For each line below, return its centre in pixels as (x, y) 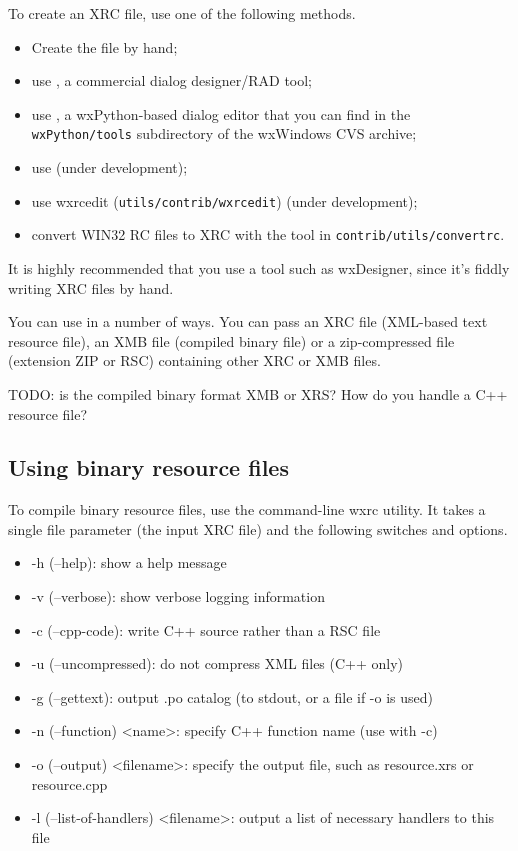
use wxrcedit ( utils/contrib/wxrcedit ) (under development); (224, 200)
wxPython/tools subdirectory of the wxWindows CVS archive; (224, 133)
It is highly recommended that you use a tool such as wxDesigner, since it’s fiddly (259, 267)
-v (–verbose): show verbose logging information (178, 596)
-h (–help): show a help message (129, 562)
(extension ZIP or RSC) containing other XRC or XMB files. (194, 360)
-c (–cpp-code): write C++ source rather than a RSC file (206, 629)
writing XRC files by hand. (91, 287)
